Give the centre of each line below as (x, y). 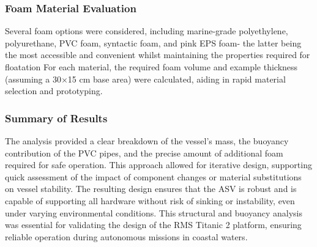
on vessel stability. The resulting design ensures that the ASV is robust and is (151, 189)
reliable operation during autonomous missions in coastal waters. (126, 236)
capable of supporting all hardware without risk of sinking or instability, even (150, 200)
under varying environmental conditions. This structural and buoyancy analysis (154, 212)
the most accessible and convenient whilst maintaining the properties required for (158, 55)
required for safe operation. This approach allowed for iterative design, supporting (158, 165)
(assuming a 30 (33, 79)
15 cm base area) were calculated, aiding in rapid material (177, 79)
